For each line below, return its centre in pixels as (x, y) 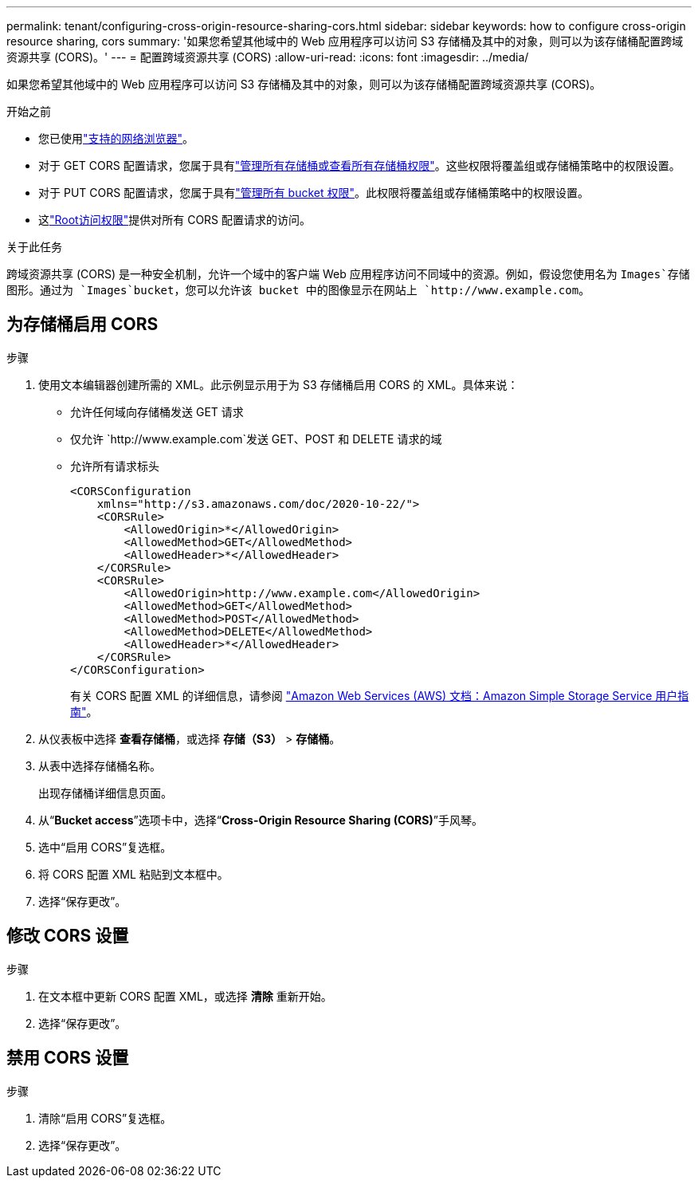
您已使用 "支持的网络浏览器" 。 (116, 138)
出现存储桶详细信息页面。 (105, 793)
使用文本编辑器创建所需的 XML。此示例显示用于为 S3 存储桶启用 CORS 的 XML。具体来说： (278, 384)
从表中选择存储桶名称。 (100, 765)
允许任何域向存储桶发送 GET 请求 (157, 411)
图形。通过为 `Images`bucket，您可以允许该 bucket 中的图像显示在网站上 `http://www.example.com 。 (298, 290)
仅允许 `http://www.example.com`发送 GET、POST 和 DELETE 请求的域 (256, 439)
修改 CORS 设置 (68, 936)
